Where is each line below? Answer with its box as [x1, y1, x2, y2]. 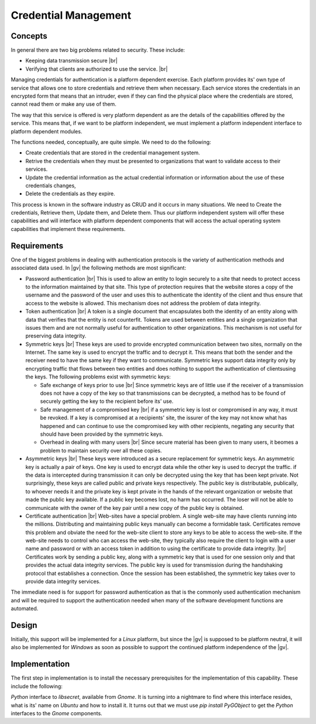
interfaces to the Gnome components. [11, 709, 102, 716]
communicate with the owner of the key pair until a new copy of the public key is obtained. [25, 504, 244, 511]
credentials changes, [25, 182, 76, 189]
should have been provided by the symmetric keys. [40, 430, 164, 437]
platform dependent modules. [11, 127, 83, 135]
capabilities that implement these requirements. [11, 225, 126, 232]
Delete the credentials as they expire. [25, 190, 115, 197]
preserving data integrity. [25, 332, 87, 339]
